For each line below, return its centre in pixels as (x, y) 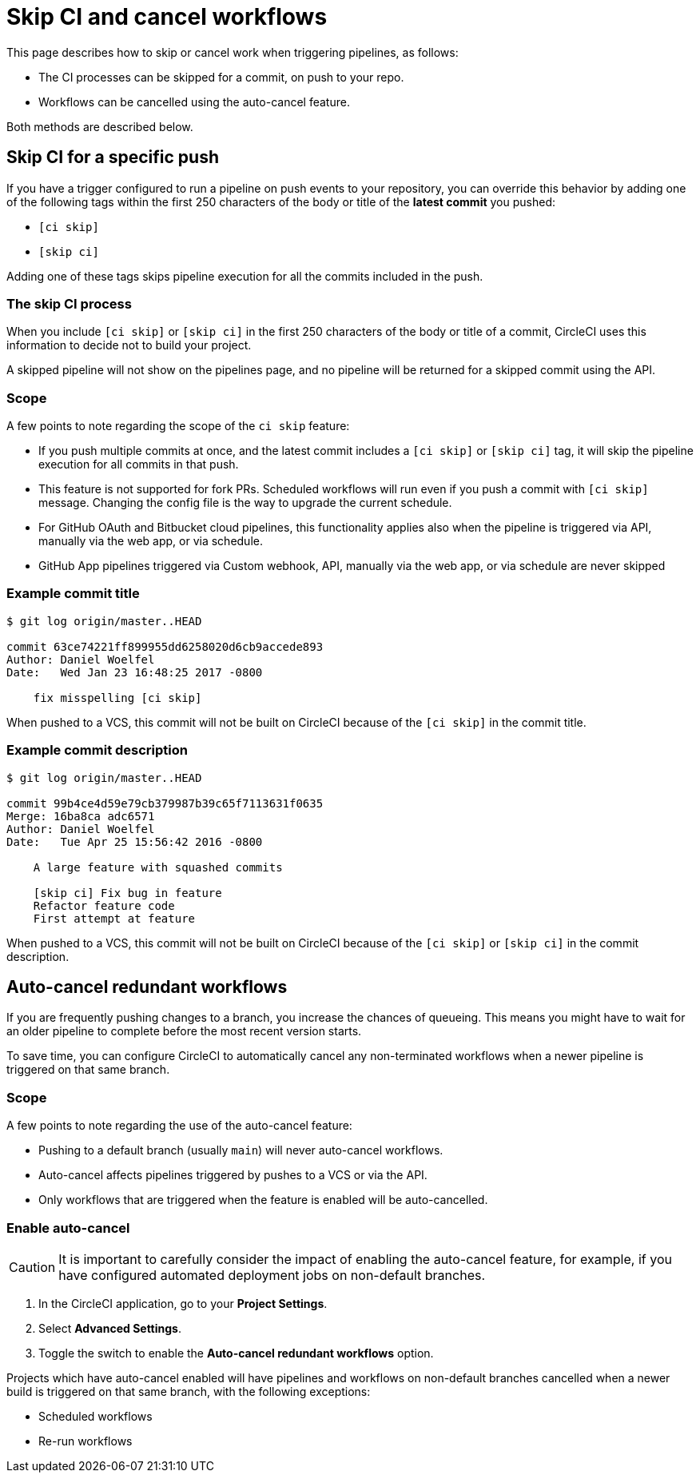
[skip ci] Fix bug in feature (127, 893)
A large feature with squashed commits (158, 867)
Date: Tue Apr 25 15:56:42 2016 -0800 (135, 841)
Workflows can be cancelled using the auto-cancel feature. (194, 102)
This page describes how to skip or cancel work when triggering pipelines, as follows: (233, 52)
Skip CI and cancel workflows (167, 17)
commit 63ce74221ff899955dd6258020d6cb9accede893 (165, 646)
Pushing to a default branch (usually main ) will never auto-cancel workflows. (241, 1150)
